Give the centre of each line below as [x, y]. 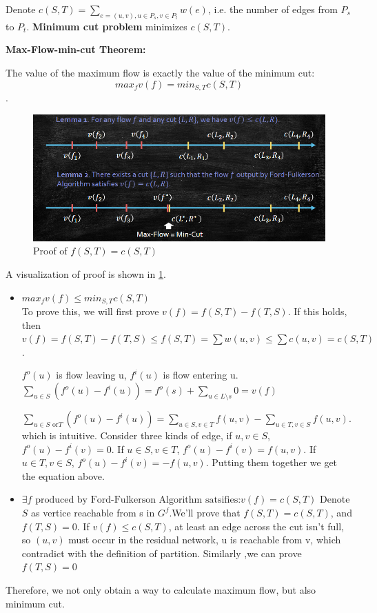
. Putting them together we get [272, 462]
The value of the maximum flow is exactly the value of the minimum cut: [160, 73]
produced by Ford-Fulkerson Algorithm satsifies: [138, 500]
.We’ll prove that [205, 512]
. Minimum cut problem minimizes [107, 26]
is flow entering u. [201, 375]
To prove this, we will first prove [90, 311]
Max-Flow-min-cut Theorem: [76, 49]
